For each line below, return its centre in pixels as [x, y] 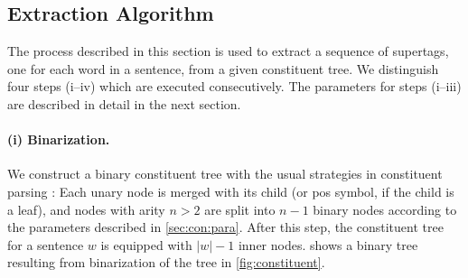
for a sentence [46, 244]
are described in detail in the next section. [124, 103]
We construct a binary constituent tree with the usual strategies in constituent [225, 174]
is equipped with [146, 244]
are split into [240, 209]
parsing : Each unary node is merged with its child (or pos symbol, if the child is [231, 191]
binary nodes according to [385, 209]
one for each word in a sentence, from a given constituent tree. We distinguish [223, 68]
